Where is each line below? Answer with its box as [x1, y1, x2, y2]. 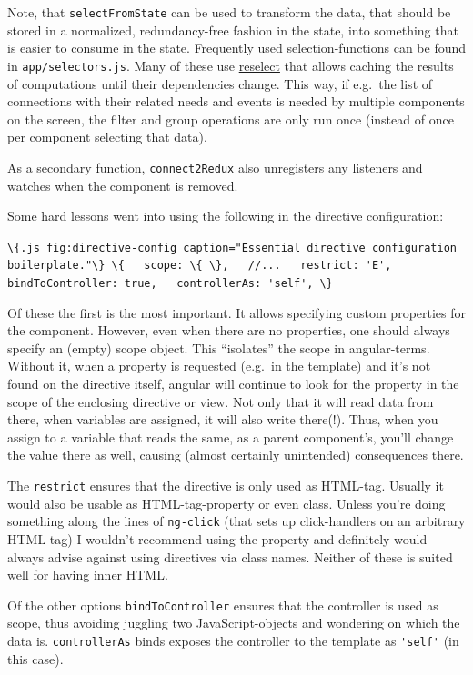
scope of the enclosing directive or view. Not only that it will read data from [7, 392, 434, 411]
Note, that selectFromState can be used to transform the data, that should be [7, 3, 451, 21]
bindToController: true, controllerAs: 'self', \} [7, 277, 333, 291]
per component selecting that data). [7, 127, 207, 146]
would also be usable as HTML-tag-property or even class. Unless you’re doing [7, 493, 446, 512]
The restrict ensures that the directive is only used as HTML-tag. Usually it [7, 476, 444, 495]
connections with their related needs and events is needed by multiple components [7, 92, 465, 111]
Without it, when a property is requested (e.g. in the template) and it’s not [7, 356, 431, 375]
